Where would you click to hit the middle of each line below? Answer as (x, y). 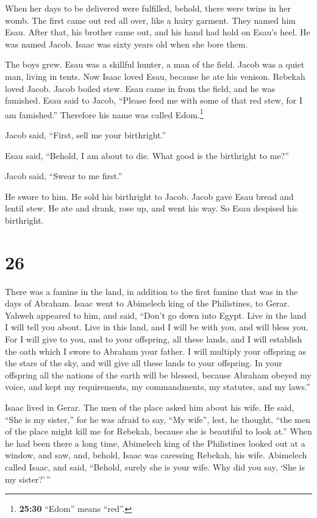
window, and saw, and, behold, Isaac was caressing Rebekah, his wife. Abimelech (156, 455)
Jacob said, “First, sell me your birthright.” (86, 135)
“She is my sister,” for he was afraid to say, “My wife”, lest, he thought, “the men (158, 419)
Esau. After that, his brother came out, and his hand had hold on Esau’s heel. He (158, 32)
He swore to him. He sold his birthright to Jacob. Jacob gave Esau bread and (149, 196)
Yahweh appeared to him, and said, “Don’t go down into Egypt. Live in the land (156, 315)
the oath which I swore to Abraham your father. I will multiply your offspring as (155, 351)
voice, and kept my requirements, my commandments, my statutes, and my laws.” (158, 387)
